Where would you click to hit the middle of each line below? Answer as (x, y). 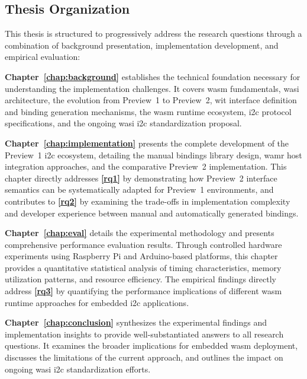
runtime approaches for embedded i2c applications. (97, 302)
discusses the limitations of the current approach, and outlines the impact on (144, 357)
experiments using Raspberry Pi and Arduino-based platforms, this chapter (141, 256)
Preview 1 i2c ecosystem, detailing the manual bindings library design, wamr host (153, 155)
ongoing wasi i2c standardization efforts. (78, 369)
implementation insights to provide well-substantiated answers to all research (144, 334)
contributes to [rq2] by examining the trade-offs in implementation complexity (148, 201)
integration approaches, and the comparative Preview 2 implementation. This (146, 166)
